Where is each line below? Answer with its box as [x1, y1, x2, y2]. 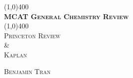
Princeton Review [4, 30, 61, 40]
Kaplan [4, 49, 27, 59]
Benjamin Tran [4, 66, 51, 76]
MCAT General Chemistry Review [4, 11, 129, 21]
